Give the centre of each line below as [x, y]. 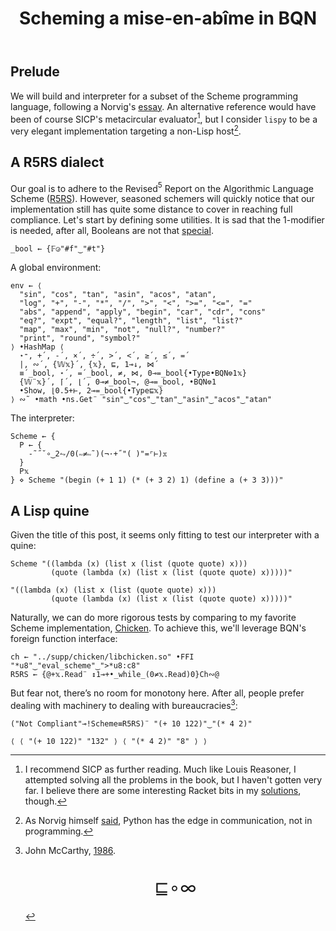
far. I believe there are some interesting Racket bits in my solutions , [163, 790]
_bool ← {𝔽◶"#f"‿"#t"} [58, 249]
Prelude [35, 72]
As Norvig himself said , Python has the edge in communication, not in [168, 820]
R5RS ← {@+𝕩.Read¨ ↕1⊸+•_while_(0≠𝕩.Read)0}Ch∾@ [115, 675]
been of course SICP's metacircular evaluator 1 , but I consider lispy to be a [164, 118]
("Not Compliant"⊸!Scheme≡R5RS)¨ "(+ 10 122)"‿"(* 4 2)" [131, 723]
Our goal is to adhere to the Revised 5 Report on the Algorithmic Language [162, 187]
